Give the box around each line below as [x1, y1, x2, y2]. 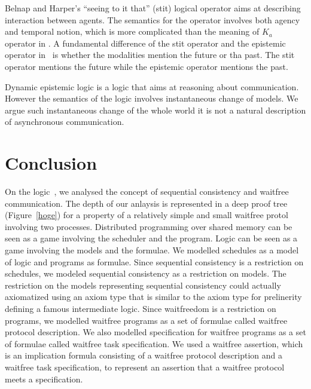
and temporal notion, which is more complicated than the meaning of [5, 25, 260, 38]
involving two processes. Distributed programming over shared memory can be [5, 220, 292, 232]
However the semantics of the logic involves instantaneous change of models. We [5, 92, 298, 105]
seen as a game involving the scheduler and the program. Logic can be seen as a [5, 232, 298, 244]
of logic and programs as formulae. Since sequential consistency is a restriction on [5, 255, 304, 268]
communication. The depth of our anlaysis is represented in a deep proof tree [5, 197, 288, 209]
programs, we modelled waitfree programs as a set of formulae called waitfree [5, 314, 288, 326]
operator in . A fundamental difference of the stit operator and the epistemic [5, 36, 286, 49]
